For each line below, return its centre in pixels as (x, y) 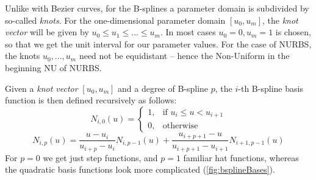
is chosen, (293, 32)
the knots (23, 56)
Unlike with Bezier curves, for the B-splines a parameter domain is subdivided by (157, 8)
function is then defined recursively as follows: (91, 100)
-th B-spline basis (271, 88)
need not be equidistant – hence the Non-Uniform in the (184, 56)
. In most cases (188, 32)
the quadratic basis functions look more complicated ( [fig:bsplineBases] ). (140, 169)
